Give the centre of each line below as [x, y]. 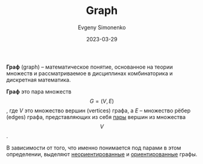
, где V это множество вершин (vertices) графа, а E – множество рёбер [98, 111]
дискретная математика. [38, 80]
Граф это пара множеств [39, 91]
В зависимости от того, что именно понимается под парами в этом [94, 148]
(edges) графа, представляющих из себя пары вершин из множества [96, 117]
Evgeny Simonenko [102, 27]
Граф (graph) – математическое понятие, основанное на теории [90, 67]
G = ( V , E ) [102, 101]
